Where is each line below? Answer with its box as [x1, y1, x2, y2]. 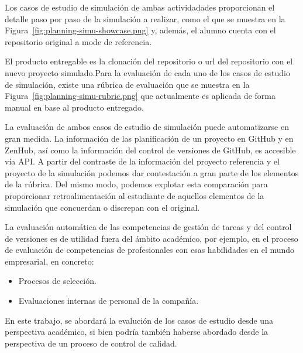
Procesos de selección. [18, 275, 97, 287]
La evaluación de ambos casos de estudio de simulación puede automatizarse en [5, 121, 289, 133]
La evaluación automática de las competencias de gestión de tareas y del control [5, 221, 292, 233]
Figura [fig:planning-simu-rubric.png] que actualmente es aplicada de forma [5, 90, 276, 102]
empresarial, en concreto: [5, 255, 94, 267]
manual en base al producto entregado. [5, 101, 144, 113]
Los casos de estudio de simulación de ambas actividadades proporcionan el [5, 1, 275, 13]
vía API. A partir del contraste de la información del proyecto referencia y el [5, 155, 280, 167]
